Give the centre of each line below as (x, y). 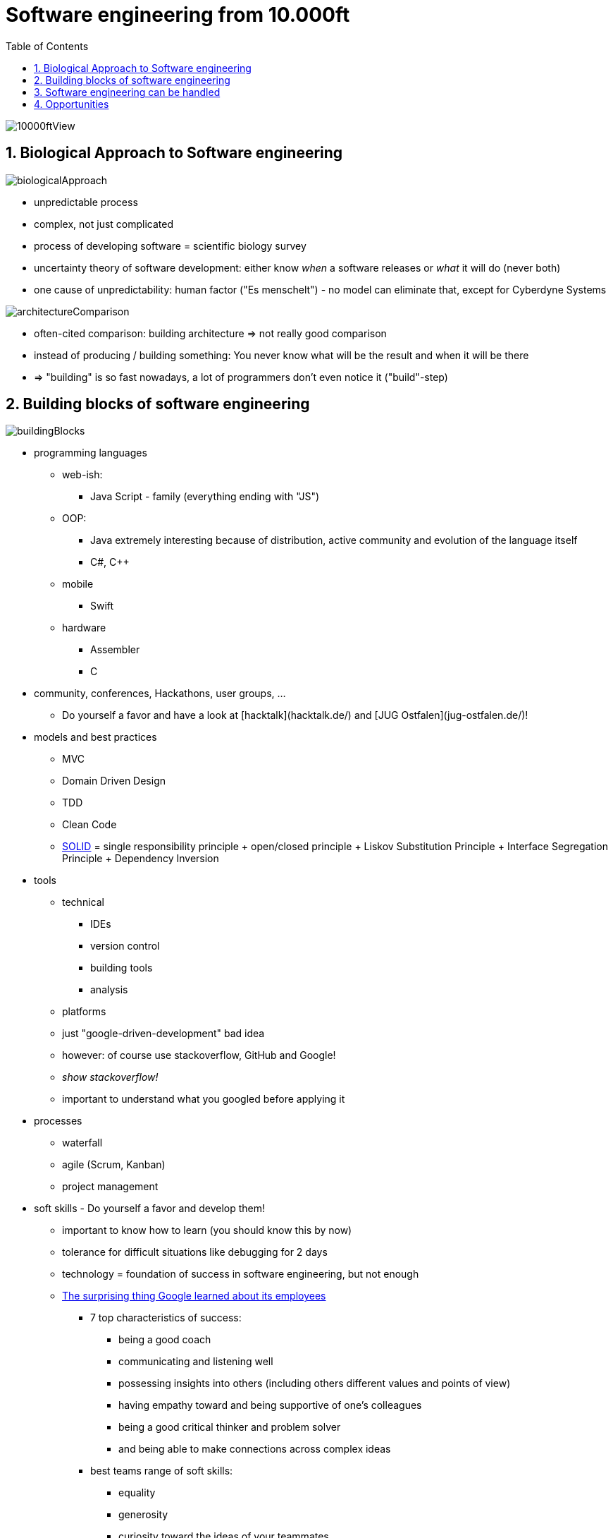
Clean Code (89, 825)
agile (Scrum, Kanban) (114, 1165)
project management (110, 1187)
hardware (84, 628)
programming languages (91, 453)
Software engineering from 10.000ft (178, 15)
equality (137, 1493)
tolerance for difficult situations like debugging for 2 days (195, 1252)
